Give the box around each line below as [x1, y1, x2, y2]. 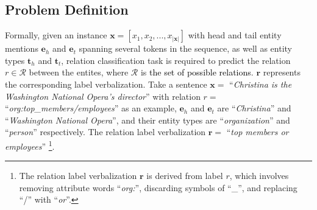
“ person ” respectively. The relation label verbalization [5, 125, 206, 138]
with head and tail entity [188, 29, 282, 41]
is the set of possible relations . [140, 66, 254, 79]
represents [263, 66, 301, 79]
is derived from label [146, 169, 223, 182]
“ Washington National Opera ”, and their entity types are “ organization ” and [5, 113, 290, 126]
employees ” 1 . [5, 138, 55, 152]
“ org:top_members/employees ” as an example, [5, 102, 177, 114]
